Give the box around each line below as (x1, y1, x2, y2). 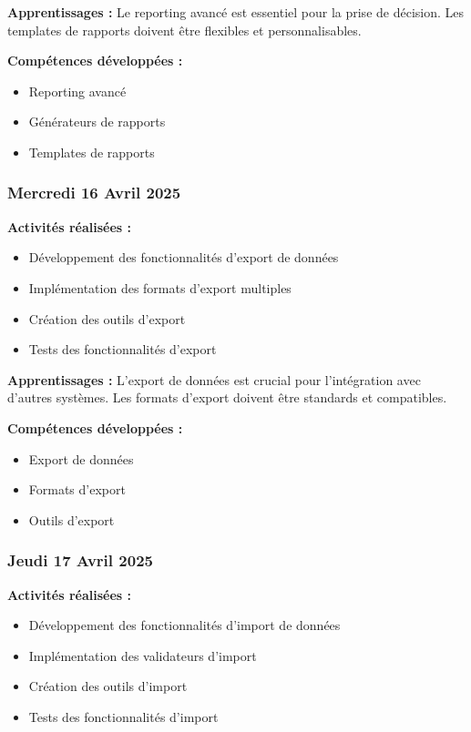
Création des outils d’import (28, 676, 188, 696)
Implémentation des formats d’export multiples (28, 278, 292, 297)
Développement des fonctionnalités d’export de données (28, 248, 339, 267)
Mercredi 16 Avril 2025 (7, 181, 181, 204)
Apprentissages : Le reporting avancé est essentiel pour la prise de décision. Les (7, 3, 465, 21)
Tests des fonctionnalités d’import (28, 707, 219, 726)
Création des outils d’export (28, 309, 186, 328)
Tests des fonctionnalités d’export (28, 340, 217, 359)
